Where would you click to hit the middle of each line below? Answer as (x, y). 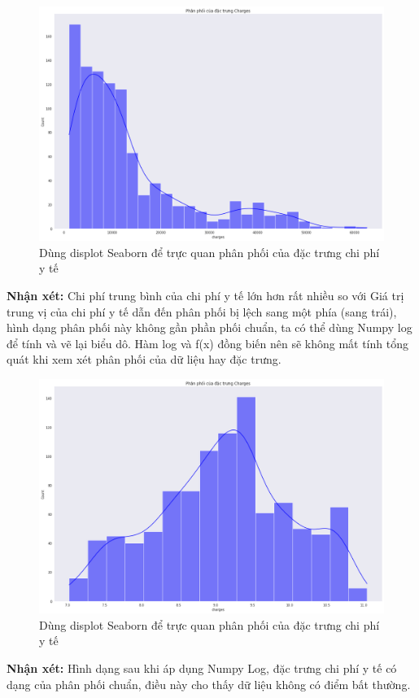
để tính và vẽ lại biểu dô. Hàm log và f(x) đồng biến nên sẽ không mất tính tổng (207, 343)
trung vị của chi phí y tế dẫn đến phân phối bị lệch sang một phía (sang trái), (202, 311)
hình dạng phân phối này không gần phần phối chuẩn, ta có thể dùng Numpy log (209, 327)
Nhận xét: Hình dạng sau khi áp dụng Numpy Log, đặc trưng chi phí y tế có (202, 667)
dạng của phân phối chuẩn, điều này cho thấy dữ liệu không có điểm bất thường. (209, 684)
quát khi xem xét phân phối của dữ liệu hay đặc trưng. (144, 359)
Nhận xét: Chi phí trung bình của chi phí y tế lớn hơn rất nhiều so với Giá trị (205, 295)
